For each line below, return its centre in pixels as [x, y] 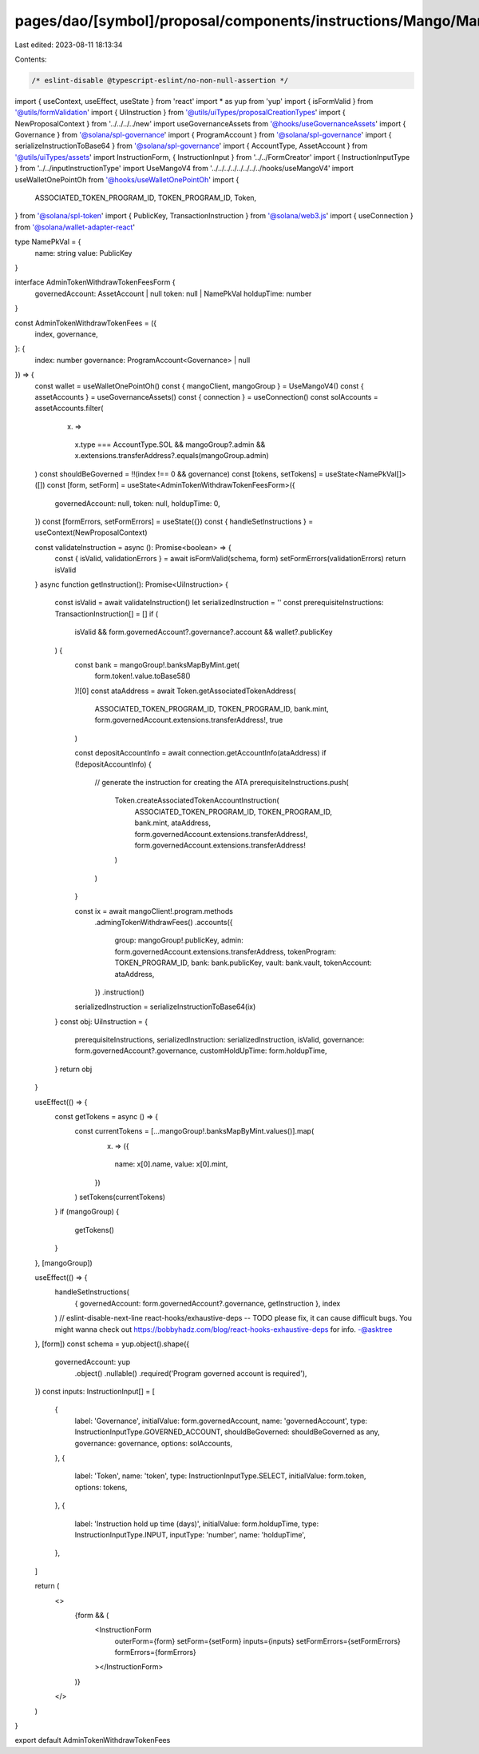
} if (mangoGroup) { [87, 1212]
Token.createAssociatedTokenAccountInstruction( [197, 800]
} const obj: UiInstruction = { [101, 1021]
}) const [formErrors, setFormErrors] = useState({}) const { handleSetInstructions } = [174, 522]
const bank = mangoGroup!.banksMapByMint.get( [157, 664]
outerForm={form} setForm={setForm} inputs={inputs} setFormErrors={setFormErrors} [257, 1641]
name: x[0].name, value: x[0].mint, [171, 1164]
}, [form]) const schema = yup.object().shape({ [112, 1344]
